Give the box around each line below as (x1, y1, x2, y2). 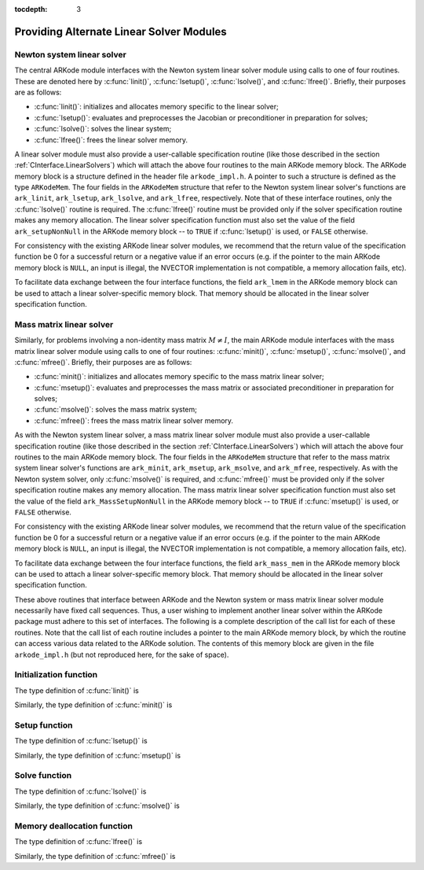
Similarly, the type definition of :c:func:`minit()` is (14, 700, 173, 710)
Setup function (14, 720, 73, 731)
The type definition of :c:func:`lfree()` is (14, 837, 143, 846)
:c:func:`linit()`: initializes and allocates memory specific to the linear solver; (34, 102, 279, 112)
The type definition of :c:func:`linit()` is (14, 685, 139, 695)
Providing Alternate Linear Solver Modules (14, 24, 227, 39)
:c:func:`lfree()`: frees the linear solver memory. (34, 135, 188, 145)
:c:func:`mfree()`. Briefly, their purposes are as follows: (14, 357, 192, 367)
